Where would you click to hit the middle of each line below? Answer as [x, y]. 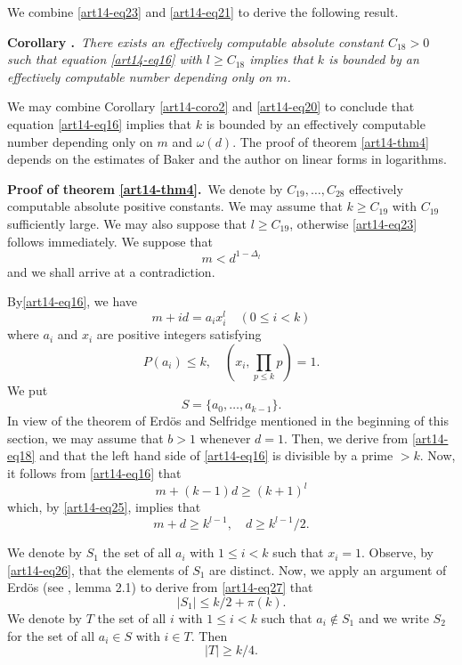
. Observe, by [397, 552]
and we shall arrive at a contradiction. [111, 271]
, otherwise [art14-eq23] [353, 223]
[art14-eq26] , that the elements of [98, 569]
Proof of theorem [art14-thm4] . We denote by [145, 188]
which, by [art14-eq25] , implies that [104, 507]
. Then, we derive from [346, 438]
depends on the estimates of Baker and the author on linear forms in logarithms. [227, 159]
